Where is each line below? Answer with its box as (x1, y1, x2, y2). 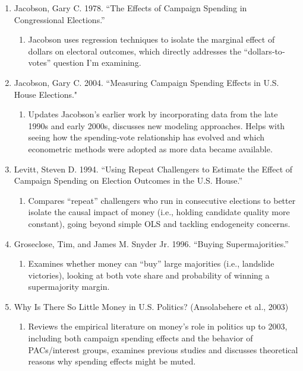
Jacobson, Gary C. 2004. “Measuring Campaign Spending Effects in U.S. (14, 76, 279, 88)
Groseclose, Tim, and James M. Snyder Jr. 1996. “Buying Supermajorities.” (14, 237, 289, 250)
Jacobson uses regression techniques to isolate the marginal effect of (28, 33, 275, 46)
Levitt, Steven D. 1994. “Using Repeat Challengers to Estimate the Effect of (14, 162, 293, 175)
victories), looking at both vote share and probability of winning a (28, 268, 270, 281)
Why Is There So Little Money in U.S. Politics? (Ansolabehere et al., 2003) (14, 300, 289, 312)
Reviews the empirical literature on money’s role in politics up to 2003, (28, 320, 288, 332)
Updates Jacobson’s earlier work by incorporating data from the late (28, 108, 278, 120)
